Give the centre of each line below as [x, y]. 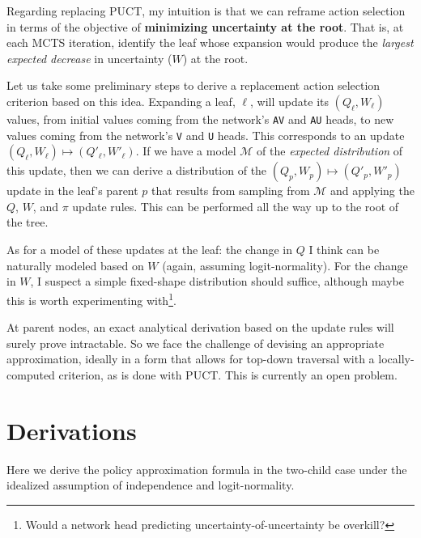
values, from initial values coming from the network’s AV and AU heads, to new [200, 119]
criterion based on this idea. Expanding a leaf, [121, 101]
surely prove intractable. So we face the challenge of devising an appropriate [196, 343]
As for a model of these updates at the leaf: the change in [149, 250]
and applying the [372, 191]
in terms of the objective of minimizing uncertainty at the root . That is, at [205, 26]
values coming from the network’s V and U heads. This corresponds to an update [206, 135]
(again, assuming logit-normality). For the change [285, 265]
